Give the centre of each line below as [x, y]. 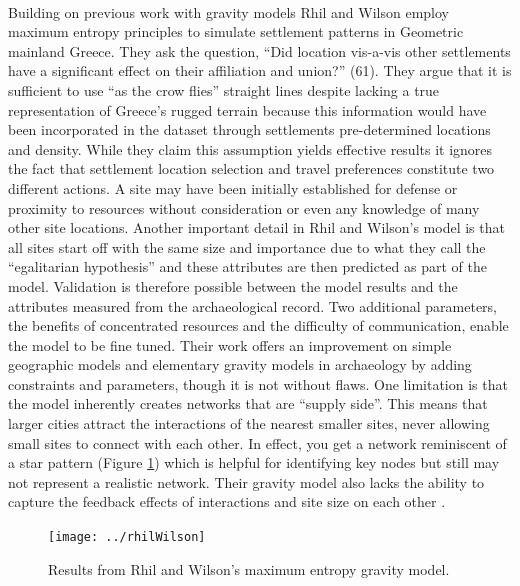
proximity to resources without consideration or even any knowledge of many [244, 207]
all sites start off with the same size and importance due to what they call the [247, 246]
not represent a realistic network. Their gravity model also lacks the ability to [246, 481]
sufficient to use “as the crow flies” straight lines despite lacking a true [224, 89]
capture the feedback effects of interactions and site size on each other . [227, 501]
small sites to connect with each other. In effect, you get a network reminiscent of [257, 442]
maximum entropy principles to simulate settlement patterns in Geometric [236, 31]
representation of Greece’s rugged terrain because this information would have [247, 109]
